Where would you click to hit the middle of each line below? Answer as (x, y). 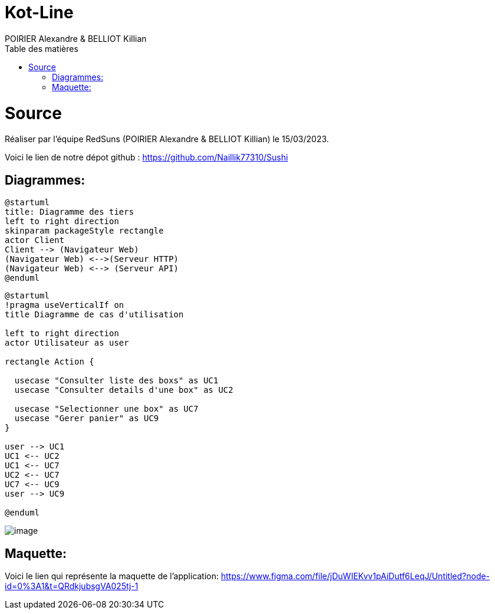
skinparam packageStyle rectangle (84, 231)
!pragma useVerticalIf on (65, 305)
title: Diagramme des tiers (70, 212)
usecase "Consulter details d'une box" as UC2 (124, 390)
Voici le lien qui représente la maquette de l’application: (112, 576)
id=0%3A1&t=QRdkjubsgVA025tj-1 (72, 586)
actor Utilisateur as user (67, 343)
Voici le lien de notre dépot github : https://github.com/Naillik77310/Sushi (146, 157)
